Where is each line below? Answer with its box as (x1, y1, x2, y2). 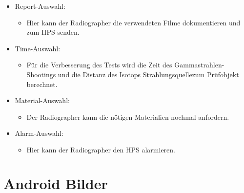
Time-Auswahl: (15, 43, 61, 53)
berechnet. (26, 79, 58, 89)
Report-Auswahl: (15, 1, 65, 11)
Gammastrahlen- (174, 60, 224, 70)
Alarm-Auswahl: (15, 128, 63, 138)
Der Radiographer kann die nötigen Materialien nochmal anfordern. (26, 111, 229, 122)
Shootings (26, 69, 56, 79)
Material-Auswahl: (15, 95, 70, 106)
